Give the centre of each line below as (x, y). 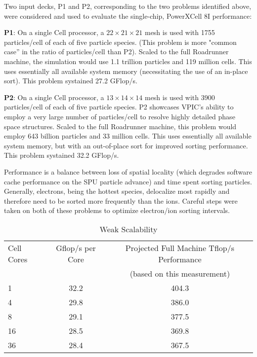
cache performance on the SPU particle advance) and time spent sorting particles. (128, 181)
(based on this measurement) (180, 273)
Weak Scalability (128, 229)
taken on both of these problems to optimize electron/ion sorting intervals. (117, 210)
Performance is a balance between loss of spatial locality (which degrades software (128, 171)
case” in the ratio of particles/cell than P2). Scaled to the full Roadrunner (116, 52)
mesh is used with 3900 (180, 97)
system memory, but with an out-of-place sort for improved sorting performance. (126, 145)
